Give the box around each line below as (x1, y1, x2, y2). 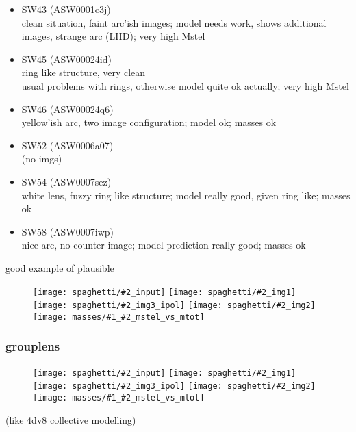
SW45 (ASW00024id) (21, 51, 112, 66)
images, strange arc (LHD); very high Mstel (21, 29, 205, 43)
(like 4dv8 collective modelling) (5, 412, 136, 427)
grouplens (5, 338, 60, 355)
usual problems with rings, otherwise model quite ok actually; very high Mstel (21, 78, 349, 92)
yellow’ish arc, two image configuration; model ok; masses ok (21, 115, 277, 129)
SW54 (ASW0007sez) (21, 174, 112, 188)
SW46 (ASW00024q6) (21, 101, 114, 116)
